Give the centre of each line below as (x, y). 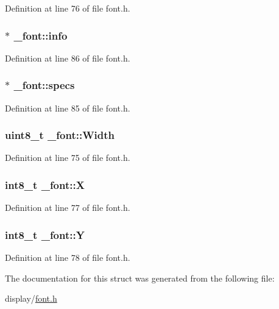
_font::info (41, 35)
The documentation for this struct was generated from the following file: (140, 278)
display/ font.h (31, 298)
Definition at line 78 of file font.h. (68, 257)
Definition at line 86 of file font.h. (68, 58)
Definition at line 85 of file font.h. (68, 108)
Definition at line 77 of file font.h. (68, 208)
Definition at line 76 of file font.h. (68, 8)
